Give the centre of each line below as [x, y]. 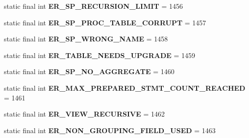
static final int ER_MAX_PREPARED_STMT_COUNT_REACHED [125, 88]
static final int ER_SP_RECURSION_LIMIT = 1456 [93, 6]
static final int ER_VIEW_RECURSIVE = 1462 [84, 114]
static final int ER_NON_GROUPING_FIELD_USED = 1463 [110, 130]
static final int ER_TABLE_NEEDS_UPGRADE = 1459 [100, 55]
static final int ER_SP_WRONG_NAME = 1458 [86, 39]
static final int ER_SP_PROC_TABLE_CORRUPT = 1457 [105, 22]
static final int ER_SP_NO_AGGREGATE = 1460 [89, 71]
